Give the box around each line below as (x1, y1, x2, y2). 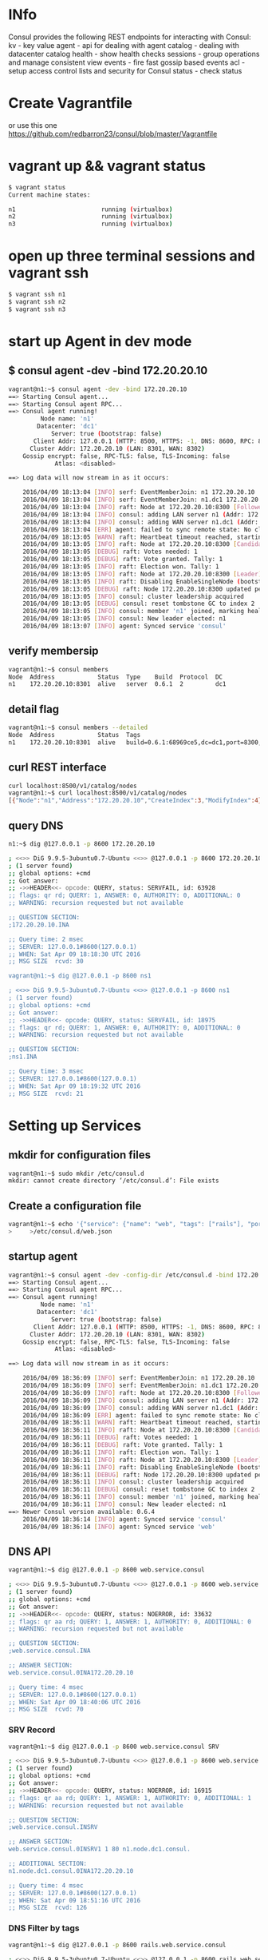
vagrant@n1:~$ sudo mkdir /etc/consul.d (8, 1169, 145, 1177)
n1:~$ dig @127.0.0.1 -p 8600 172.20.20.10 (8, 840, 156, 848)
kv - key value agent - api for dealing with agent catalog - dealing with (8, 40, 239, 50)
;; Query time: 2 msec (8, 935, 84, 943)
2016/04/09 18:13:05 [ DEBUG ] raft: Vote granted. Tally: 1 (22, 556, 223, 564)
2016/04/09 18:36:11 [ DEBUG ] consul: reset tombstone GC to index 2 (22, 1485, 255, 1494)
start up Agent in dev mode (8, 332, 192, 350)
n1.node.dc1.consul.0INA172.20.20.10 (8, 1866, 134, 1875)
